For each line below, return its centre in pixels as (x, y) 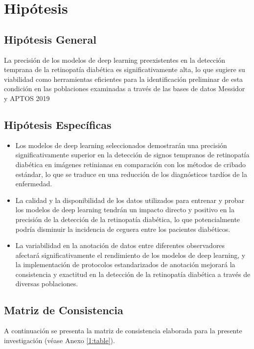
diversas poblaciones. (47, 284)
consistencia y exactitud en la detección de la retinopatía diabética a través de (133, 274)
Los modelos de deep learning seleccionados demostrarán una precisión (121, 145)
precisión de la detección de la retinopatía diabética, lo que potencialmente (128, 219)
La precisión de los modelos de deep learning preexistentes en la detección (115, 60)
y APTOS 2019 (27, 98)
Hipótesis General (50, 39)
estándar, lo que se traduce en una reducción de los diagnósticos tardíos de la (131, 174)
